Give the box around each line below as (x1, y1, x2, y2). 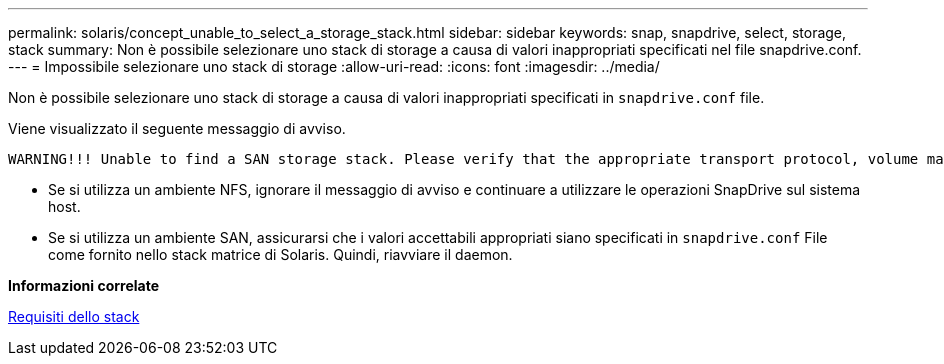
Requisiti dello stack (8, 308, 140, 325)
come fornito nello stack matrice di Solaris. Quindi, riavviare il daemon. (48, 246, 513, 263)
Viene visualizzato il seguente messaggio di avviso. (8, 120, 346, 137)
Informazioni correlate (8, 277, 160, 294)
